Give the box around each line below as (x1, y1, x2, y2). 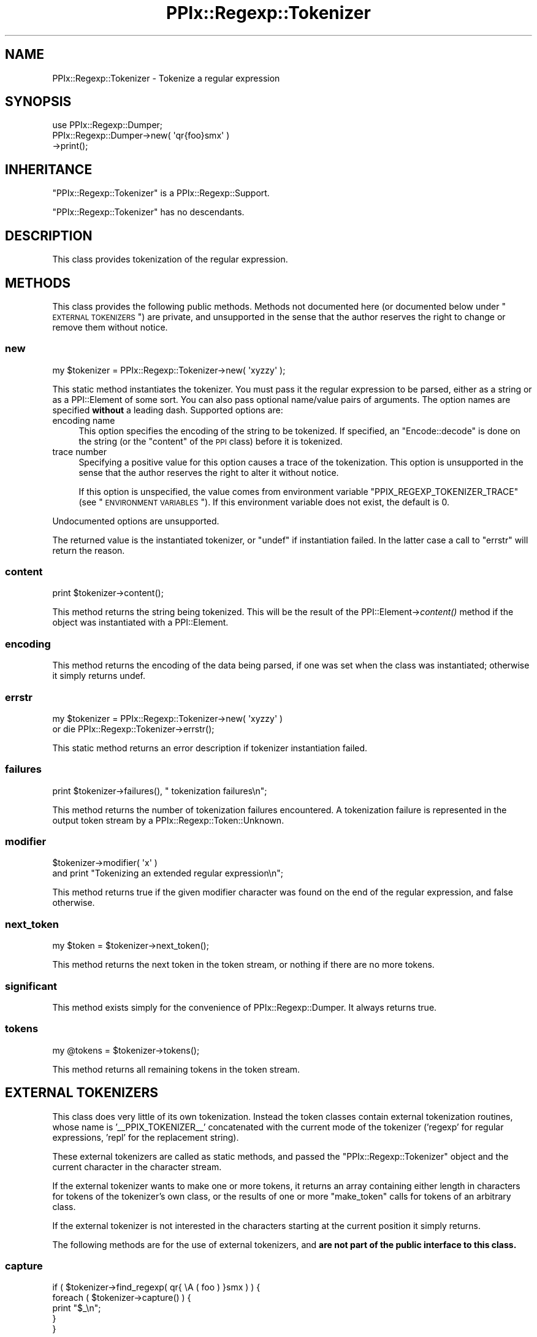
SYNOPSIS (5, 94, 72, 110)
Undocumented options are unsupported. (52, 515, 219, 526)
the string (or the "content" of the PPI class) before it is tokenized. (78, 435, 343, 446)
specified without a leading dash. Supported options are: (52, 404, 283, 415)
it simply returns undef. (52, 670, 146, 681)
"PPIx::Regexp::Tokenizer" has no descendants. (52, 207, 245, 218)
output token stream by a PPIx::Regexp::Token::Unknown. (52, 814, 284, 826)
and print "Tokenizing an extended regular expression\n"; (52, 868, 284, 879)
